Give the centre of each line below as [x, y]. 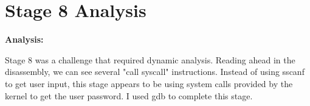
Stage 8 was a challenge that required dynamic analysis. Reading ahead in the [150, 59]
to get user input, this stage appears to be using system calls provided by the [149, 83]
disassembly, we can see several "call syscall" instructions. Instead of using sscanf [155, 72]
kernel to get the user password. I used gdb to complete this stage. [129, 95]
